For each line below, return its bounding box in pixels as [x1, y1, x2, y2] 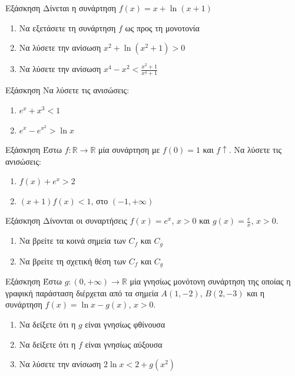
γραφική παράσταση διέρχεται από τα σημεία [5, 286, 158, 299]
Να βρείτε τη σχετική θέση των [19, 254, 127, 267]
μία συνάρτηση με [98, 143, 160, 156]
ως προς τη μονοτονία [125, 21, 200, 34]
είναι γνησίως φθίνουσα [85, 318, 165, 330]
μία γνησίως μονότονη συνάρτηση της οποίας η [130, 275, 291, 287]
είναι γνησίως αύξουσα [85, 338, 163, 350]
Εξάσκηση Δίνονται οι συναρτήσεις [5, 214, 127, 227]
